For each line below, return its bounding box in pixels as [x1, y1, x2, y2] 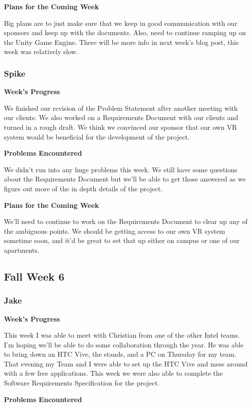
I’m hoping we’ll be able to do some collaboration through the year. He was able [4, 339, 244, 349]
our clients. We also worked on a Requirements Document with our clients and [4, 112, 238, 122]
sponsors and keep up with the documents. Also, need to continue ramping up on [4, 27, 246, 38]
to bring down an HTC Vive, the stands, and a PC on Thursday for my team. [4, 349, 236, 359]
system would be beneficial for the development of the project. [4, 131, 190, 142]
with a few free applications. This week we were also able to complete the [4, 368, 223, 378]
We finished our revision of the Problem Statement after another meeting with [4, 102, 238, 113]
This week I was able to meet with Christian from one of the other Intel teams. [4, 330, 240, 340]
